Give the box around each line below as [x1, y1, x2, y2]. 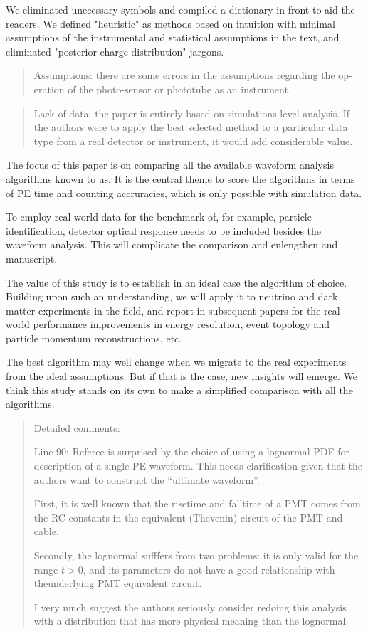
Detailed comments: [33, 420, 120, 435]
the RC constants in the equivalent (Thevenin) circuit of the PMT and [33, 509, 343, 524]
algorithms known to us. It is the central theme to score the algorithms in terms [6, 171, 355, 186]
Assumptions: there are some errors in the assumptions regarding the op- [33, 68, 352, 83]
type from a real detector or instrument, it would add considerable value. [33, 133, 353, 148]
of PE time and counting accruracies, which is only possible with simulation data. [6, 185, 362, 200]
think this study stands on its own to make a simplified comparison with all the [6, 382, 353, 397]
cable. [33, 524, 59, 539]
